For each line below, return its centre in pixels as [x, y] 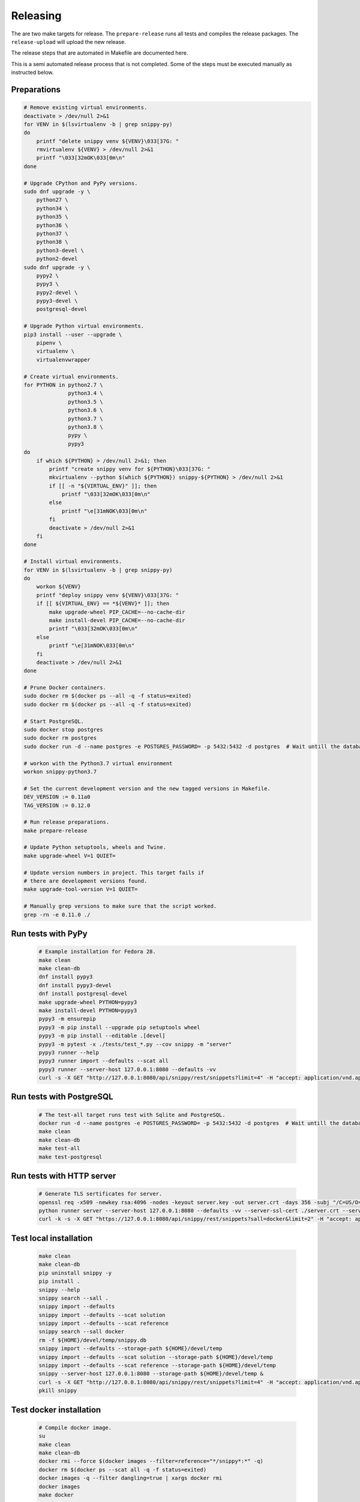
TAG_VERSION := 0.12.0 [57, 805]
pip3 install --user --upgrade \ [73, 334]
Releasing [36, 16]
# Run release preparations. [67, 822]
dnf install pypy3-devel [75, 985]
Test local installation [52, 1238]
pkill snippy [58, 1391]
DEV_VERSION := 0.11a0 [57, 797]
